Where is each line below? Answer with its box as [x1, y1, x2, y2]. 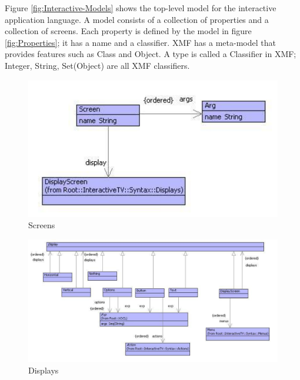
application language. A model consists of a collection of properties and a [5, 13, 269, 25]
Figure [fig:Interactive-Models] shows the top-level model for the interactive [5, 2, 276, 14]
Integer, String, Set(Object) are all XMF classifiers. [5, 59, 190, 71]
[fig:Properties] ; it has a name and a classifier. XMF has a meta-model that [5, 36, 276, 48]
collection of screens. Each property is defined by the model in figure [5, 25, 252, 37]
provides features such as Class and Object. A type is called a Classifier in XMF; [5, 48, 296, 60]
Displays [28, 364, 59, 376]
